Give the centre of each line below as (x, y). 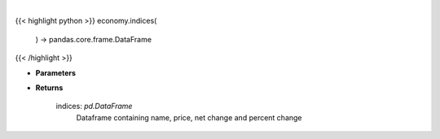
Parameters (56, 72)
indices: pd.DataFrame (94, 106)
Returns (49, 87)
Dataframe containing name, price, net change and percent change (189, 117)
